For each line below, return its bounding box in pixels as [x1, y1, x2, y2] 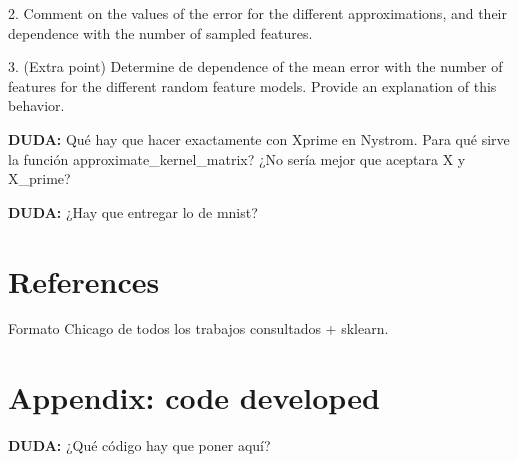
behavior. [8, 95, 65, 116]
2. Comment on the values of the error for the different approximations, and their [8, 3, 507, 23]
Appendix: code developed [8, 377, 380, 418]
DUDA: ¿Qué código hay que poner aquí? [8, 435, 271, 456]
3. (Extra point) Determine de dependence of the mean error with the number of [8, 56, 503, 77]
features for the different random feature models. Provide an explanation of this [8, 75, 497, 96]
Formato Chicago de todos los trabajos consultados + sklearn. [8, 318, 389, 339]
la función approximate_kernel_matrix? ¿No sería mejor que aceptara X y [8, 148, 466, 169]
